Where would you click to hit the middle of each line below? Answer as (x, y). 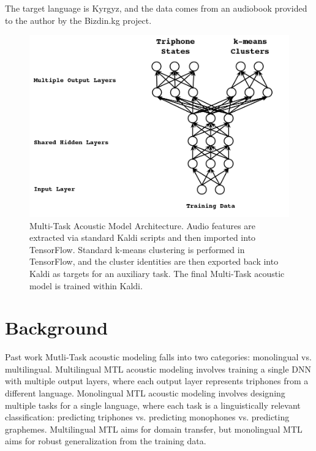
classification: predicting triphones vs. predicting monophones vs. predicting (147, 417)
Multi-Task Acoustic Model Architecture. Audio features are (143, 225)
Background (57, 328)
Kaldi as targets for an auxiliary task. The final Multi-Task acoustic (157, 273)
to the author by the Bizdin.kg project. (78, 20)
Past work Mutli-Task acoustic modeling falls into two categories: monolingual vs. (158, 357)
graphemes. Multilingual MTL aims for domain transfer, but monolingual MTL (154, 429)
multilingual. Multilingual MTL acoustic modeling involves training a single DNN (158, 369)
